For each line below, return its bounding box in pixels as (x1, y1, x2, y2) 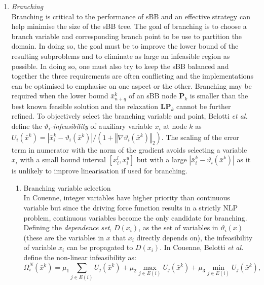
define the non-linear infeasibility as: (23, 252, 136, 262)
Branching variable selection (23, 182, 111, 193)
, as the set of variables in (138, 222, 218, 233)
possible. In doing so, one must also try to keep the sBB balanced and (11, 60, 229, 71)
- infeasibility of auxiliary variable (50, 120, 153, 131)
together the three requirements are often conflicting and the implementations (11, 70, 253, 81)
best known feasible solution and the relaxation (11, 100, 159, 111)
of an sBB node (128, 90, 177, 101)
